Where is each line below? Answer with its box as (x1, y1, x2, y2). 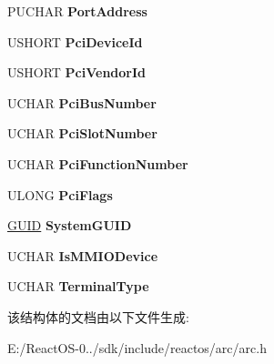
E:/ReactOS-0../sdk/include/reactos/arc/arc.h (7, 338, 267, 357)
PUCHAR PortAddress (7, 2, 147, 20)
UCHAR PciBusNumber (7, 93, 157, 112)
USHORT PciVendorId (7, 63, 147, 82)
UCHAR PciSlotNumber (7, 124, 157, 143)
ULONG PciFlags (7, 185, 113, 204)
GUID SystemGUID (7, 216, 132, 235)
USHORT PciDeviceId (7, 32, 143, 51)
